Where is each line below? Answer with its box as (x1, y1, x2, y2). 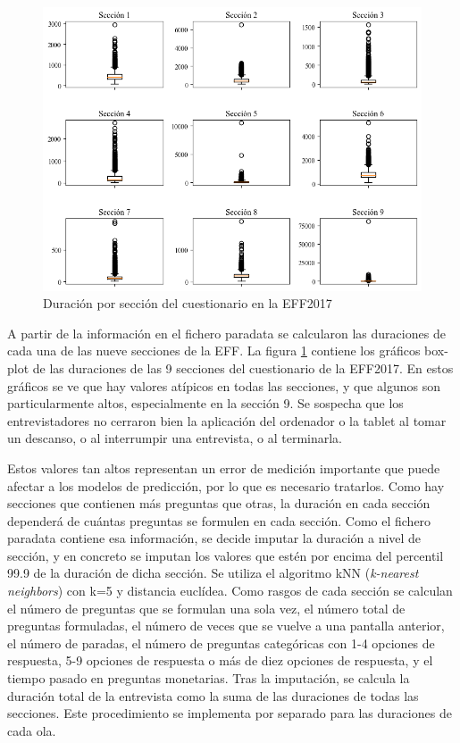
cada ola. (7, 721, 56, 739)
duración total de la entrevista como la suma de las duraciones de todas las (7, 686, 419, 705)
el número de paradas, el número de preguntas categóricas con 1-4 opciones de (7, 633, 435, 652)
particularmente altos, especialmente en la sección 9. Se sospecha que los (7, 394, 404, 413)
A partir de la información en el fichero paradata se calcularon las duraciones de (7, 323, 446, 342)
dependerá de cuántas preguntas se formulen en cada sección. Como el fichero (7, 511, 431, 530)
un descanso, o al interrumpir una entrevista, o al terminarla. (7, 429, 342, 447)
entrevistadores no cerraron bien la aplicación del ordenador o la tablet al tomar (7, 411, 447, 430)
